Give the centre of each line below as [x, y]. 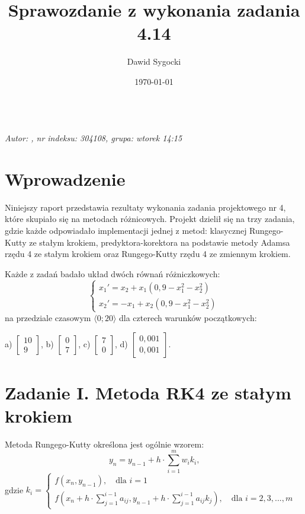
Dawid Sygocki [154, 61]
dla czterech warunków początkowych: [188, 317]
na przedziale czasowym [48, 317]
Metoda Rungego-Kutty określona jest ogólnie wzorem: [105, 444]
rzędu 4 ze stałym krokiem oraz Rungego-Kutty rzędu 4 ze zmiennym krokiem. [148, 254]
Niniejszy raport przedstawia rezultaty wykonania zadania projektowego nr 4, [145, 207]
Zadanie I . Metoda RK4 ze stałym [148, 392]
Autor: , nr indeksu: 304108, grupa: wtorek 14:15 [94, 138]
